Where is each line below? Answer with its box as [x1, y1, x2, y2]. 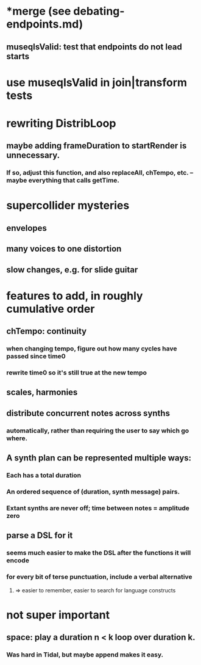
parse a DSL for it [6, 530, 73, 541]
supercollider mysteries [6, 198, 130, 213]
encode [6, 556, 29, 565]
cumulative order [6, 302, 95, 316]
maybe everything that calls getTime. [6, 176, 120, 184]
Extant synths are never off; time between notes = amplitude [6, 504, 190, 512]
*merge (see [6, 4, 71, 18]
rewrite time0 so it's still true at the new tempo [6, 368, 147, 377]
